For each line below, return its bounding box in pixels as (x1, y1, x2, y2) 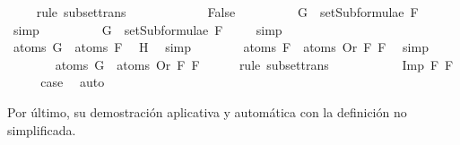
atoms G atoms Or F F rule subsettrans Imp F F (55, 55, 454, 73)
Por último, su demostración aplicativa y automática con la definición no (7, 102, 407, 121)
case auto (40, 72, 105, 91)
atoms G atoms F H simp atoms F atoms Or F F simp (13, 38, 429, 56)
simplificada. (7, 120, 76, 139)
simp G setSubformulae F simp (13, 20, 282, 38)
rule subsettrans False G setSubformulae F (36, 3, 419, 21)
